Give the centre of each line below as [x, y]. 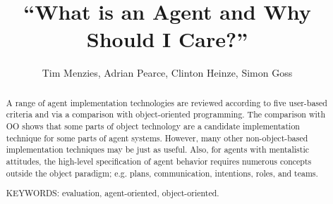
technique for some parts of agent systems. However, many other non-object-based [157, 138]
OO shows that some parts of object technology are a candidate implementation [153, 126]
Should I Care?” [167, 39]
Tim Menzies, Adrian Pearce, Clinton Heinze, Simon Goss [167, 73]
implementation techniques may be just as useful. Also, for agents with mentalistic [157, 149]
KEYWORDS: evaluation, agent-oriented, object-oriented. [113, 193]
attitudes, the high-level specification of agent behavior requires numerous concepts [159, 161]
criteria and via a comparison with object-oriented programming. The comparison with [166, 114]
